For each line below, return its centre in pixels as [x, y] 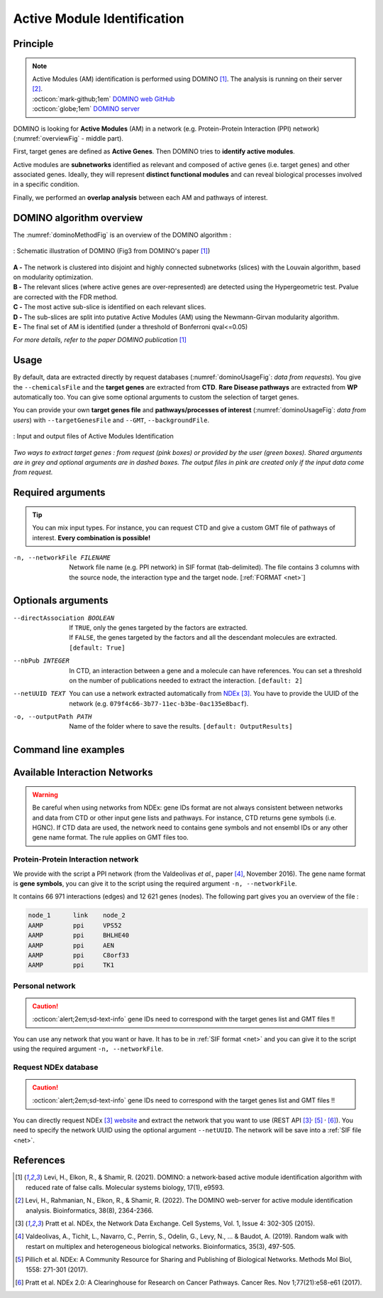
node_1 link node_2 [77, 916]
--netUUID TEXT [40, 694]
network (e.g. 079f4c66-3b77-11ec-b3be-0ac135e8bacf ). [159, 703]
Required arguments [59, 493]
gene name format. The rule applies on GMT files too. [111, 837]
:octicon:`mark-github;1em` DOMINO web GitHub [104, 99]
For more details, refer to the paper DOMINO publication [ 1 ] [100, 340]
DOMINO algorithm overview [78, 218]
